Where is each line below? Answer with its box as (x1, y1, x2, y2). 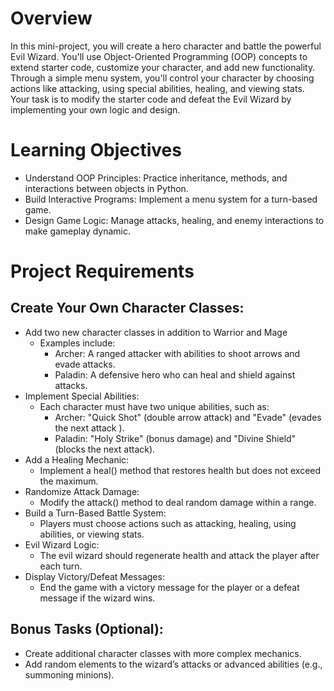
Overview (10, 7, 93, 30)
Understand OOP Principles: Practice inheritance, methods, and (24, 172, 288, 184)
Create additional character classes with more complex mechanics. (24, 647, 302, 659)
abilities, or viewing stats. (39, 528, 145, 540)
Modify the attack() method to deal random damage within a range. (39, 496, 317, 508)
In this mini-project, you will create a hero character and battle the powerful (10, 40, 322, 52)
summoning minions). (24, 668, 115, 681)
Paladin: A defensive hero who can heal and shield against (54, 368, 296, 381)
